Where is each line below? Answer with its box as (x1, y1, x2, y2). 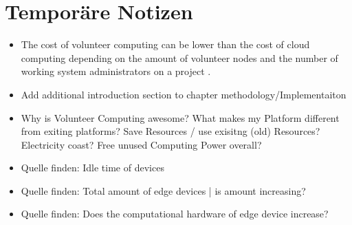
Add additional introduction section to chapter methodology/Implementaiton (21, 87, 346, 101)
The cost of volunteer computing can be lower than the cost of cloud (21, 37, 310, 52)
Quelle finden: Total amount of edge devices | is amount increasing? (21, 183, 306, 197)
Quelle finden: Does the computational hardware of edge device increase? (21, 206, 329, 221)
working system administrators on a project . (21, 64, 211, 78)
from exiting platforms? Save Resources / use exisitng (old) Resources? (21, 124, 320, 138)
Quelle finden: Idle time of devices (21, 160, 164, 175)
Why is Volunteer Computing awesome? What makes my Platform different (21, 110, 340, 125)
